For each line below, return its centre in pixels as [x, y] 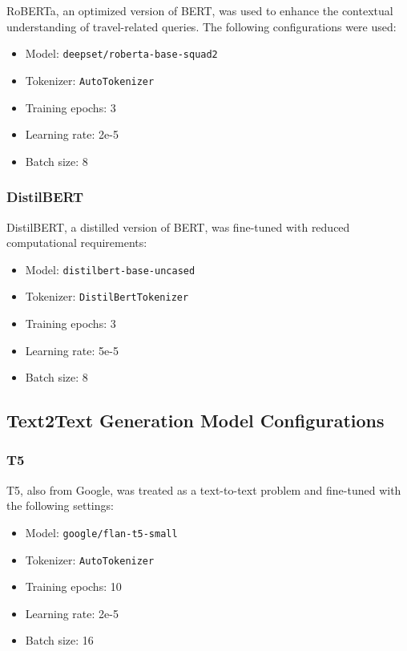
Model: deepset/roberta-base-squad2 [121, 53]
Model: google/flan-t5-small [101, 532]
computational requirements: [77, 243]
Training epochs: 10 [73, 586]
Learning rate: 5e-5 [72, 350]
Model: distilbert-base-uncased [110, 269]
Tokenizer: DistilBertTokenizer [107, 296]
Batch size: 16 [59, 640]
